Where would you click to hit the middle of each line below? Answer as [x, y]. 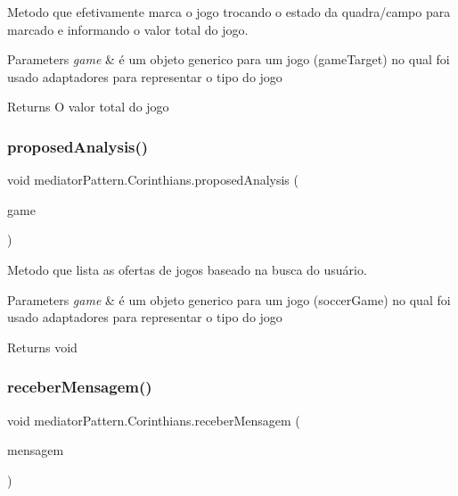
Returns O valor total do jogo [88, 107]
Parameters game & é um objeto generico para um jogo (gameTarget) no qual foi [229, 59]
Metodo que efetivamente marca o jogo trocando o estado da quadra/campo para [229, 12]
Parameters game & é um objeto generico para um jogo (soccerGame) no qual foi [229, 299]
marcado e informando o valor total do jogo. [128, 29]
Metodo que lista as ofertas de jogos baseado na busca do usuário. [187, 269]
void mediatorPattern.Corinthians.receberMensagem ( [154, 420]
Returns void [42, 347]
